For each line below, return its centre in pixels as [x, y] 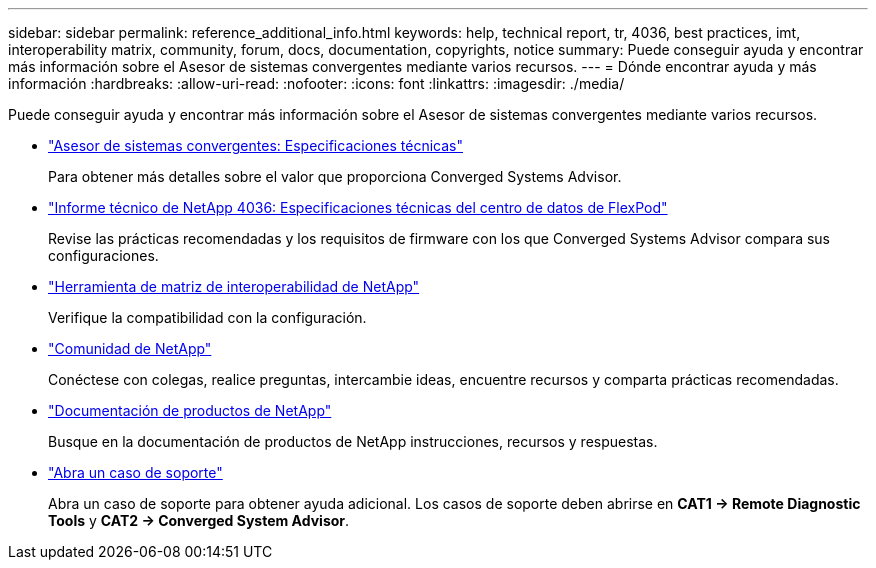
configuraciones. [103, 255]
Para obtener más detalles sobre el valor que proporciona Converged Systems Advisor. [335, 176]
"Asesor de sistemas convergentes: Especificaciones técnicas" [255, 145]
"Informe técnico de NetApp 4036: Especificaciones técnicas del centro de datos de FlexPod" [358, 207]
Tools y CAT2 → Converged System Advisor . [199, 520]
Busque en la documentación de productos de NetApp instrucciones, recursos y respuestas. [353, 441]
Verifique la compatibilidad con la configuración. [207, 317]
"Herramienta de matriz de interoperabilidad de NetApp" [234, 286]
